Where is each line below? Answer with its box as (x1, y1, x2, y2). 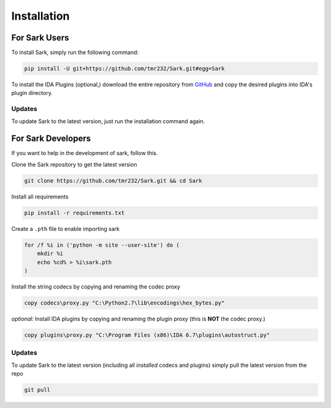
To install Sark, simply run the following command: (11, 49, 139, 56)
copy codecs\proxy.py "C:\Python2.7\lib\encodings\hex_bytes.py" (24, 299, 225, 306)
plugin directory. (11, 89, 53, 97)
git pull (24, 387, 51, 393)
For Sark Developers (11, 134, 91, 144)
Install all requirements (11, 193, 69, 200)
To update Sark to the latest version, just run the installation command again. (11, 117, 205, 125)
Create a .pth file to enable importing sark (11, 225, 120, 232)
